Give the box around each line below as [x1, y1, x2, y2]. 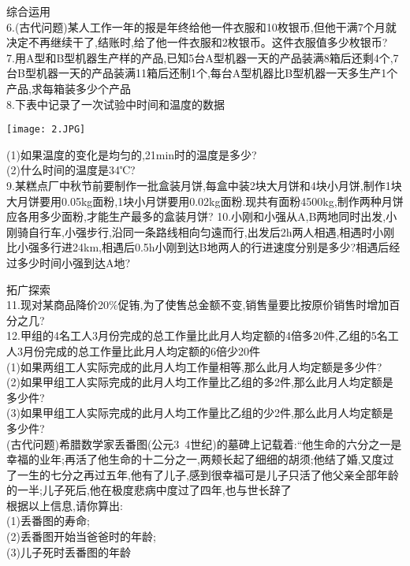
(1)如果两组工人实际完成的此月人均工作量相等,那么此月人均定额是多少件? [6, 358, 382, 374]
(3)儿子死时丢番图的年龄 [6, 543, 131, 560]
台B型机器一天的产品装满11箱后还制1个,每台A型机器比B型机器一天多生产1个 [6, 65, 398, 81]
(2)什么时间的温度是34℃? [6, 162, 136, 178]
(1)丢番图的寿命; [6, 512, 90, 529]
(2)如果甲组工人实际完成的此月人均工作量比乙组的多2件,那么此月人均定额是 [6, 374, 393, 390]
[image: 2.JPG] [6, 124, 86, 136]
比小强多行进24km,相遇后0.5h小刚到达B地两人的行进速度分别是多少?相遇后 [6, 239, 389, 255]
